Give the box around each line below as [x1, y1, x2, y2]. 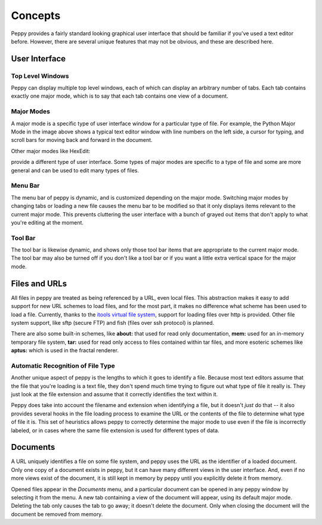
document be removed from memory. [11, 510, 103, 518]
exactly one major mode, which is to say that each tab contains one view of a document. [11, 92, 229, 100]
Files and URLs [11, 278, 67, 288]
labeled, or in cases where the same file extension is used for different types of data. [11, 427, 220, 434]
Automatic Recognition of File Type [11, 361, 116, 369]
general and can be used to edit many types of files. [11, 167, 140, 174]
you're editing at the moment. [11, 219, 83, 226]
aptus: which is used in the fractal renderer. [11, 347, 119, 354]
